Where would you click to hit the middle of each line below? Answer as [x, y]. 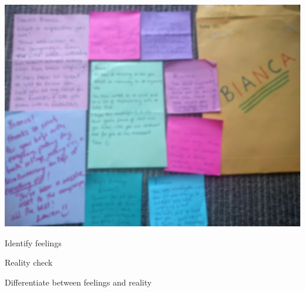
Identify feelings [33, 242]
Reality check [29, 262]
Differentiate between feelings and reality [78, 282]
